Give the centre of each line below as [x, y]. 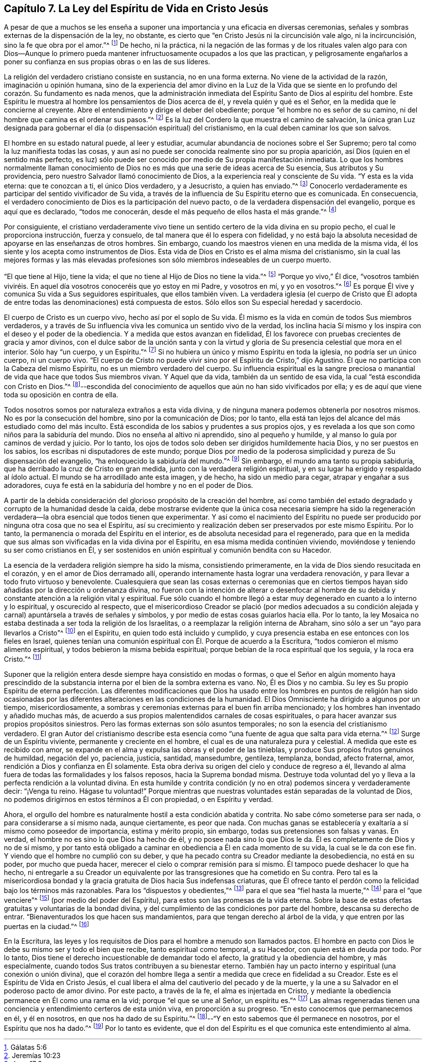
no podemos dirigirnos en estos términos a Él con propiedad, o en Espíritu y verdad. [139, 800]
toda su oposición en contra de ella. [61, 394]
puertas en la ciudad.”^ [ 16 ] [47, 925]
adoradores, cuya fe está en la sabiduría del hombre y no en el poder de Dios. [129, 485]
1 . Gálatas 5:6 [26, 1047]
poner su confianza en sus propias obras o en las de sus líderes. [107, 62]
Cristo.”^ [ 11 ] [23, 658]
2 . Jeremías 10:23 [32, 1056]
